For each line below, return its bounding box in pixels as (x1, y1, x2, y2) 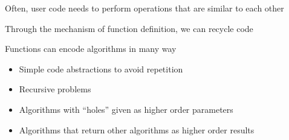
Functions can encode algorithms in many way (5, 42, 177, 55)
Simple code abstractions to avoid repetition (19, 62, 183, 75)
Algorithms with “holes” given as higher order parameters (19, 103, 233, 115)
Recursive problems (19, 83, 91, 95)
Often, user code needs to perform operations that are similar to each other (5, 2, 284, 14)
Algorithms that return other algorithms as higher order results (19, 123, 255, 136)
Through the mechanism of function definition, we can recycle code (5, 22, 253, 34)
